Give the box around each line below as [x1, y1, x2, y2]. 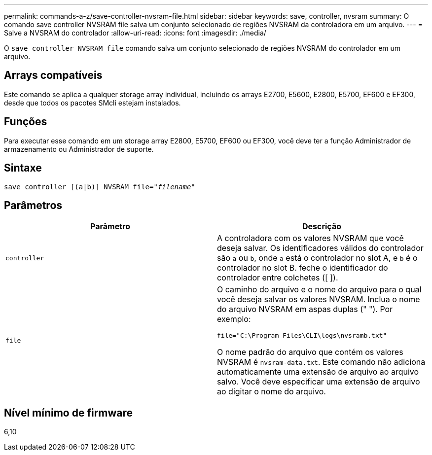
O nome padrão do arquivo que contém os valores [217, 347, 403, 357]
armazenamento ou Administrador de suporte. [4, 144, 154, 153]
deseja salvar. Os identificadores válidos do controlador [217, 243, 424, 253]
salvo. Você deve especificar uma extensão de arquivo [217, 377, 420, 387]
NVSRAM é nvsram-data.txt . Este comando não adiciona [217, 357, 426, 367]
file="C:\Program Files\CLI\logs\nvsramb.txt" [217, 332, 387, 340]
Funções [4, 115, 47, 128]
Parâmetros [4, 199, 63, 211]
